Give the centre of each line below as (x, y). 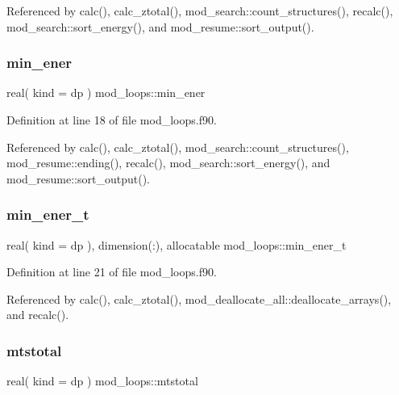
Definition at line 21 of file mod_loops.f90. (112, 272)
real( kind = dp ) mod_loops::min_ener (106, 92)
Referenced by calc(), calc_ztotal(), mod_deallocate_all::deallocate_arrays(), (199, 298)
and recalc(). (38, 315)
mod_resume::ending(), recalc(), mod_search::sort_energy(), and (168, 163)
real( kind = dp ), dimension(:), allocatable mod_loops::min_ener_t (177, 244)
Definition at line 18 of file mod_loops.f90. (112, 120)
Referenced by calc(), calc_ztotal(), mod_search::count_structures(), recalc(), (200, 11)
